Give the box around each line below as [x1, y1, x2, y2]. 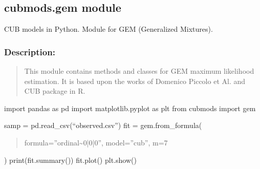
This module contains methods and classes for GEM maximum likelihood [24, 66, 254, 76]
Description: [4, 45, 55, 58]
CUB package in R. [24, 86, 85, 96]
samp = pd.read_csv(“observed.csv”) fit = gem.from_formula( [4, 120, 202, 131]
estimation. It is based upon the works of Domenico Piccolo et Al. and [24, 75, 246, 86]
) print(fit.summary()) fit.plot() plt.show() [4, 154, 137, 165]
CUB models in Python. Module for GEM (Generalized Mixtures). [4, 24, 213, 34]
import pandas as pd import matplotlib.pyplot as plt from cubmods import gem [4, 102, 256, 113]
